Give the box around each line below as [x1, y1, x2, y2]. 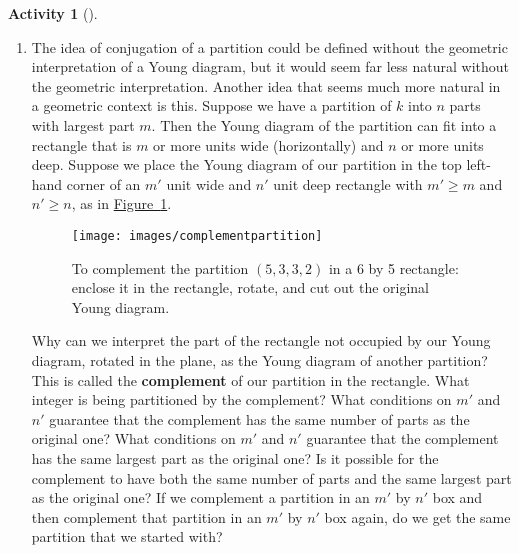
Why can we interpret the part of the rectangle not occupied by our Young [31, 330, 491, 351]
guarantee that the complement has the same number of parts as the [49, 408, 470, 429]
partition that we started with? [31, 526, 223, 547]
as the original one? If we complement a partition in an [31, 487, 370, 508]
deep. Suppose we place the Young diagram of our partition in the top [31, 154, 462, 175]
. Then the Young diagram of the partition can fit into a [151, 114, 497, 135]
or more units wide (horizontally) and [153, 134, 384, 155]
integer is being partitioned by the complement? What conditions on [31, 389, 452, 410]
